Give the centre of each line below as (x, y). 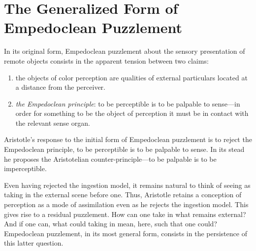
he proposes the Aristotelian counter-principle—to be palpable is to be (110, 159)
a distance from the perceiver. (60, 87)
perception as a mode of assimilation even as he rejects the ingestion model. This (126, 204)
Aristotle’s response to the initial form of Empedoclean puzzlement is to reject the (128, 139)
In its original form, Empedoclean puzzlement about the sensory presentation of (125, 51)
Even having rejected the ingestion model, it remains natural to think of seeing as (127, 185)
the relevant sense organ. (53, 123)
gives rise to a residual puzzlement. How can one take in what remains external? (125, 214)
